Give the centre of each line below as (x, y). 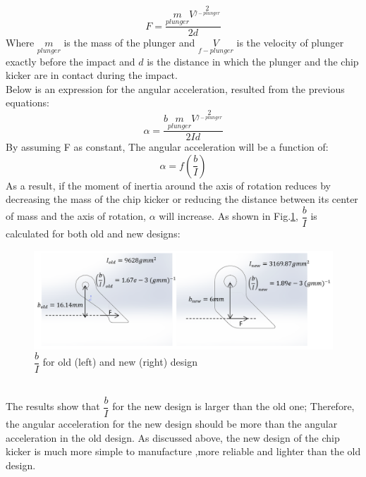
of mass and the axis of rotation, (76, 216)
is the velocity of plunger (290, 43)
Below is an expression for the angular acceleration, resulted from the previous (175, 88)
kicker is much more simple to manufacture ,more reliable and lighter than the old (183, 451)
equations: (28, 103)
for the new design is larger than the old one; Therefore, (233, 406)
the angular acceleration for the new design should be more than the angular (172, 423)
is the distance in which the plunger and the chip (253, 61)
